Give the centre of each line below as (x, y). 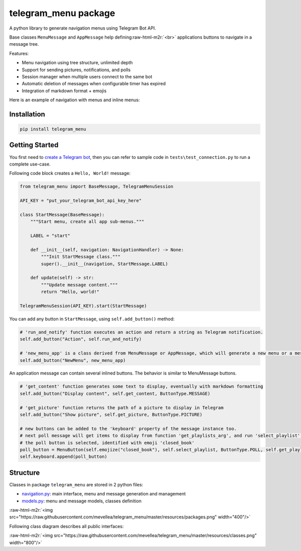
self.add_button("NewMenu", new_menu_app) (73, 360)
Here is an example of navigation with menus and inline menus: (74, 100)
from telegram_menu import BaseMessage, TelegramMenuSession (97, 187)
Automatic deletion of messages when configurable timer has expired (94, 84)
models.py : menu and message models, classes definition (82, 501)
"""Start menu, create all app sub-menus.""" (87, 222)
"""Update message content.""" (79, 285)
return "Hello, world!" (70, 292)
